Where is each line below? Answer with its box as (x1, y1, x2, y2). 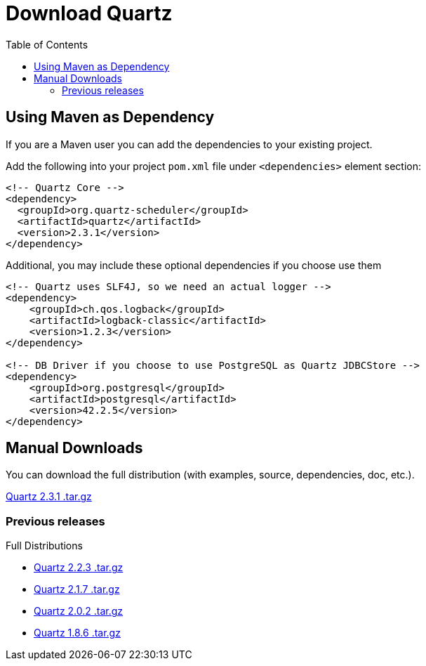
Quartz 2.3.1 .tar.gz (6, 490, 92, 503)
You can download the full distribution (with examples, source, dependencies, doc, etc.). (6, 469, 415, 481)
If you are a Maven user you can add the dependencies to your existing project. (6, 138, 373, 150)
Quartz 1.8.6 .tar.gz (34, 627, 121, 639)
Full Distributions (6, 540, 83, 552)
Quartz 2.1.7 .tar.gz (34, 583, 120, 596)
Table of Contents (6, 38, 88, 51)
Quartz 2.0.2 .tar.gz (34, 605, 124, 618)
